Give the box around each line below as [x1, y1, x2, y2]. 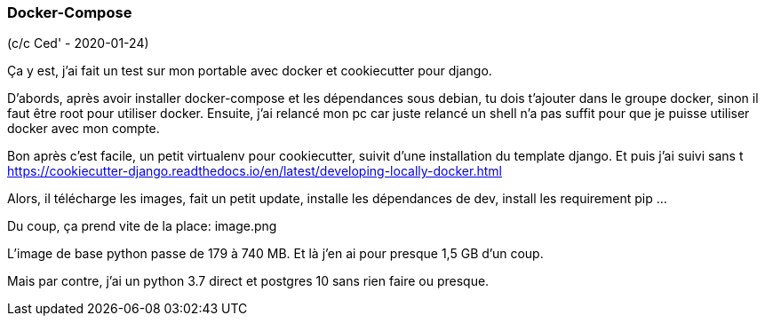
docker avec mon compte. [7, 121, 160, 137]
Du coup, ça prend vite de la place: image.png [7, 218, 277, 234]
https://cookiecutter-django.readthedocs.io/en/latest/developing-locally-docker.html [7, 163, 502, 179]
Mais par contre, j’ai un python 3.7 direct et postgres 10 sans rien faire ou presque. [7, 273, 490, 289]
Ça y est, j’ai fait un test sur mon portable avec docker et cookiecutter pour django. [7, 63, 492, 79]
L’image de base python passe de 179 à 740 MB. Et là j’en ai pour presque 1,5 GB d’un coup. [7, 246, 544, 262]
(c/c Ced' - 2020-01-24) [7, 35, 149, 51]
